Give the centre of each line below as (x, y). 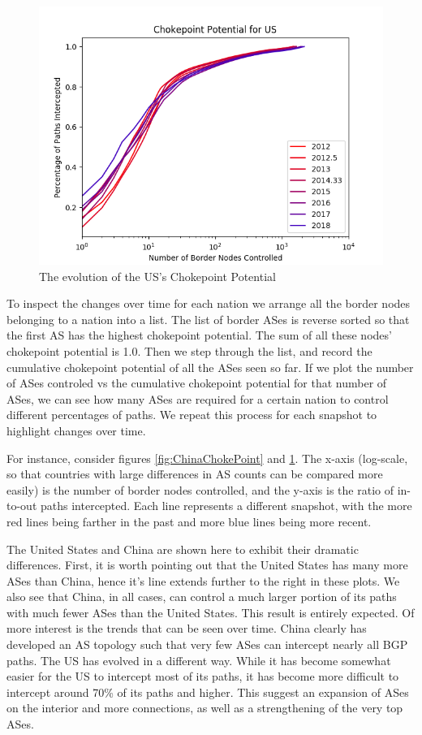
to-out (22, 506)
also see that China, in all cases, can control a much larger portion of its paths (202, 597)
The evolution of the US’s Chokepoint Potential (157, 276)
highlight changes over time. (76, 430)
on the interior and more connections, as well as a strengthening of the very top (205, 708)
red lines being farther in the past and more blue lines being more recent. (189, 521)
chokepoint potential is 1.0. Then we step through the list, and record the (189, 350)
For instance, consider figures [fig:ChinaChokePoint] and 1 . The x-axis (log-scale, (207, 458)
